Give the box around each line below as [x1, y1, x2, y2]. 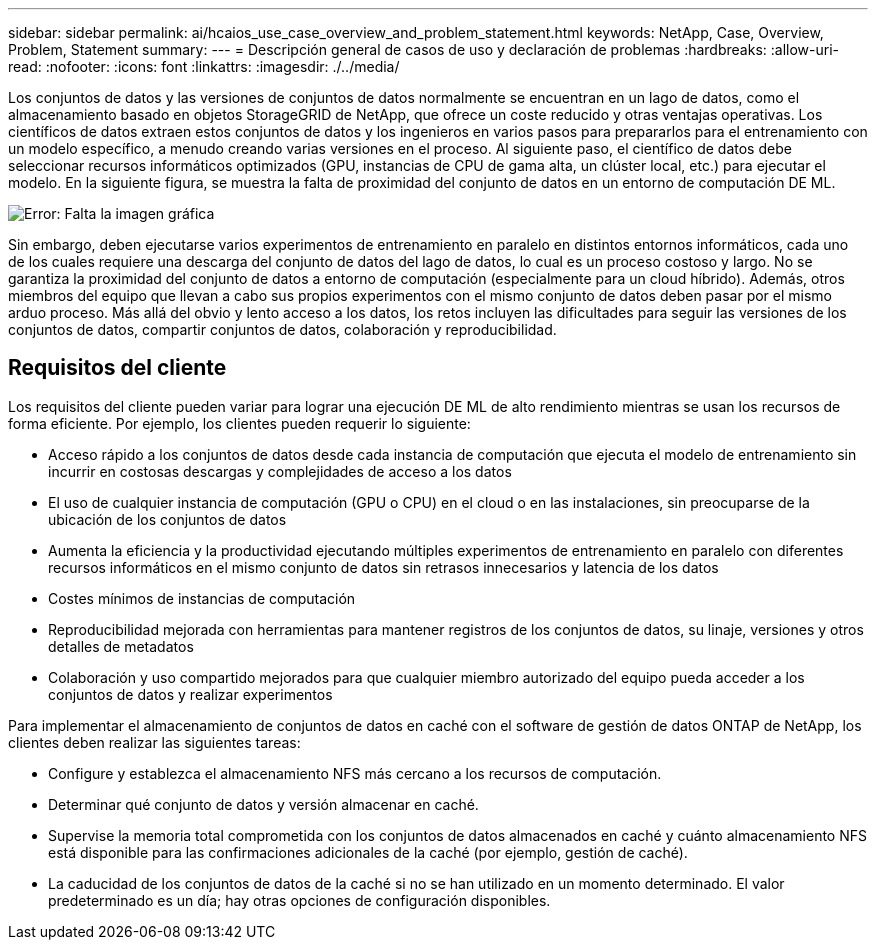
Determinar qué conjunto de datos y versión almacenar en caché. [48, 795, 479, 813]
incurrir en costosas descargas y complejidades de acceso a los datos [48, 462, 512, 480]
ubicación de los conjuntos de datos [48, 510, 287, 528]
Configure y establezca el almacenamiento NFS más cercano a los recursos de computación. [48, 764, 662, 782]
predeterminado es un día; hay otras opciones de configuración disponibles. [48, 891, 551, 909]
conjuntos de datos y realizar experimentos [48, 685, 333, 703]
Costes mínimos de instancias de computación [48, 589, 356, 607]
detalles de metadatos [48, 637, 194, 655]
